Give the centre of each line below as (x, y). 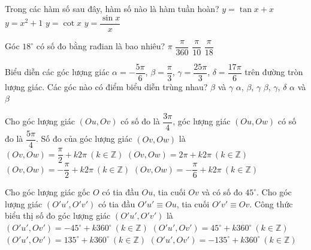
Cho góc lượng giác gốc (48, 192)
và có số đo (222, 192)
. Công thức (271, 203)
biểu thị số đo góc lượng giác (58, 215)
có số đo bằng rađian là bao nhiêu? (101, 46)
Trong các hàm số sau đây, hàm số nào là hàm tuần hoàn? (112, 8)
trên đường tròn (274, 72)
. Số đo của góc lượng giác (84, 139)
